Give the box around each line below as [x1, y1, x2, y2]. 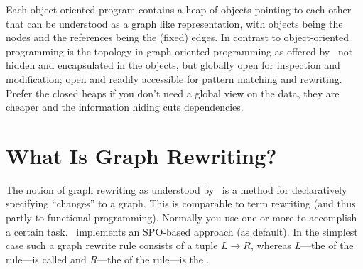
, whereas [250, 238, 291, 253]
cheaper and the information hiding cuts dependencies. [6, 99, 244, 114]
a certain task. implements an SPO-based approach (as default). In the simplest [6, 224, 358, 238]
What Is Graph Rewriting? [6, 141, 277, 170]
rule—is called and [6, 251, 87, 266]
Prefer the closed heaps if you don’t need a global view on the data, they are [6, 85, 340, 100]
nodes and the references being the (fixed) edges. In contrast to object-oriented [6, 30, 350, 45]
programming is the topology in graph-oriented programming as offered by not [6, 43, 353, 58]
